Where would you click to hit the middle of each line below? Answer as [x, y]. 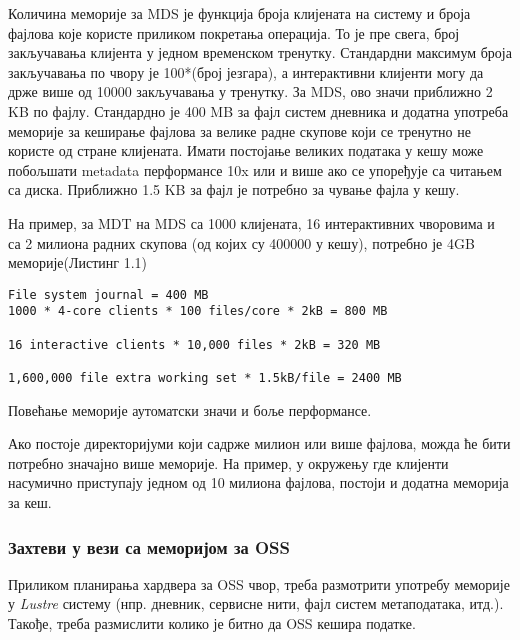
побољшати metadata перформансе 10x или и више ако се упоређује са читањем [255, 169]
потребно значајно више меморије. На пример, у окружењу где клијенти [228, 462]
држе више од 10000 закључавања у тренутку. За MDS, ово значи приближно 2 [250, 91]
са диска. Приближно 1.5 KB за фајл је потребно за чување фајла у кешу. [234, 189]
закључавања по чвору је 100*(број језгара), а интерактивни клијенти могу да [246, 71]
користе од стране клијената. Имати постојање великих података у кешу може [246, 150]
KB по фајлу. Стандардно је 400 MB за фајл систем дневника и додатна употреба [258, 110]
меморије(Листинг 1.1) [78, 262]
